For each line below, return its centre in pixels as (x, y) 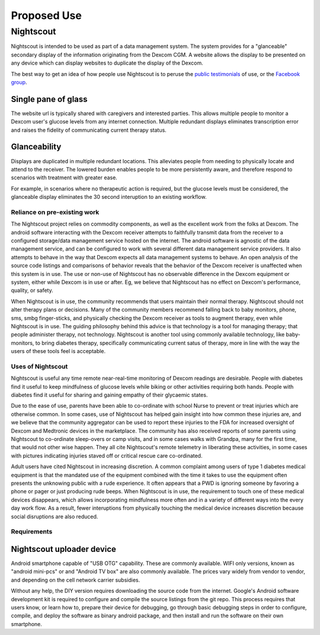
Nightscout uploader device (64, 549)
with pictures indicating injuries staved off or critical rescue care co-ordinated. (107, 455)
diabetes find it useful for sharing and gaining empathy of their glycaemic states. (109, 395)
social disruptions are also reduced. (55, 516)
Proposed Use (47, 15)
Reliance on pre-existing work (55, 212)
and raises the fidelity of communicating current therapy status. (89, 130)
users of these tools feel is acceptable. (58, 351)
